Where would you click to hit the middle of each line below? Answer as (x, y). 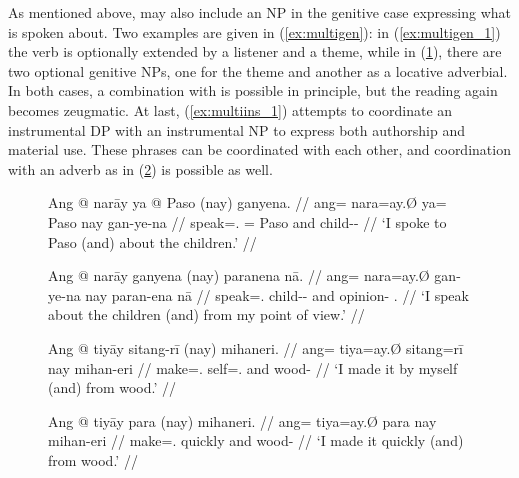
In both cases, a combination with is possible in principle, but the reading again (253, 90)
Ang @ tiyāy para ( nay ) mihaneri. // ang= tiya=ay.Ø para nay (242, 420)
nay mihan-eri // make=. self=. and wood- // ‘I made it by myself (253, 367)
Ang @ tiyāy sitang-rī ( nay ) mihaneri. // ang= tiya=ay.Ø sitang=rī (255, 347)
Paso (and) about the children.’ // (152, 241)
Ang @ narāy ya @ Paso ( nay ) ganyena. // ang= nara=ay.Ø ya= (247, 202)
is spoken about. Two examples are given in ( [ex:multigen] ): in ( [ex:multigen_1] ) (254, 31)
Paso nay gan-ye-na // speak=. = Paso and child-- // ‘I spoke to (247, 221)
